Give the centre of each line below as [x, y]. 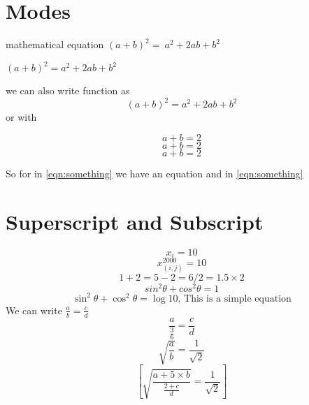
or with [21, 117]
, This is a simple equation [235, 299]
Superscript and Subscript [135, 221]
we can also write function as [68, 90]
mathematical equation [55, 44]
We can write [34, 310]
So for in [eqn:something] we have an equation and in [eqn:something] [154, 173]
